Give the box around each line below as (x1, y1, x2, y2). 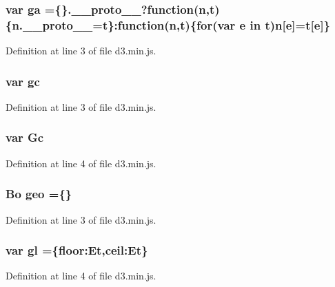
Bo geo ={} (6, 185, 72, 202)
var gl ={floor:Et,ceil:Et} (6, 242, 148, 259)
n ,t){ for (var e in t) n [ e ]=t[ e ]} (169, 16, 331, 33)
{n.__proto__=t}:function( (6, 16, 170, 33)
